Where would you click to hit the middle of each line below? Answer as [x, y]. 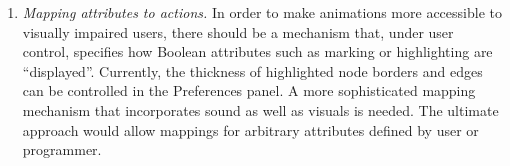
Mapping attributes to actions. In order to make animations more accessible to [262, 12]
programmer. [62, 149]
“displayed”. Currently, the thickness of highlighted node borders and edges [252, 70]
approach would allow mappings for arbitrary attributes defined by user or [250, 129]
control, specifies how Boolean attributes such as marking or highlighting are [257, 51]
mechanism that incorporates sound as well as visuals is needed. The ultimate [260, 109]
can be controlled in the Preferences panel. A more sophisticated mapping [249, 90]
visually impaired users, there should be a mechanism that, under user [238, 31]
